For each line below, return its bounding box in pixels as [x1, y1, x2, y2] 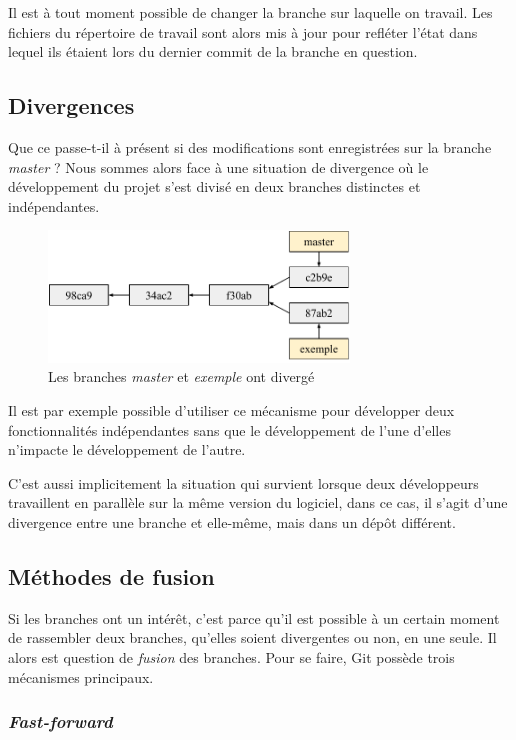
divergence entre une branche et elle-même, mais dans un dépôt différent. [8, 511, 456, 532]
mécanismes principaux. [8, 666, 154, 687]
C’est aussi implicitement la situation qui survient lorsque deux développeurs [8, 472, 479, 493]
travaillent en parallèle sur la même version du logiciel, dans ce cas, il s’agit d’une [8, 492, 508, 513]
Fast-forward [8, 709, 113, 734]
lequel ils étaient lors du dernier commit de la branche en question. [8, 41, 418, 62]
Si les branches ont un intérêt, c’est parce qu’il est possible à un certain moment [8, 607, 500, 628]
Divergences [8, 90, 135, 121]
